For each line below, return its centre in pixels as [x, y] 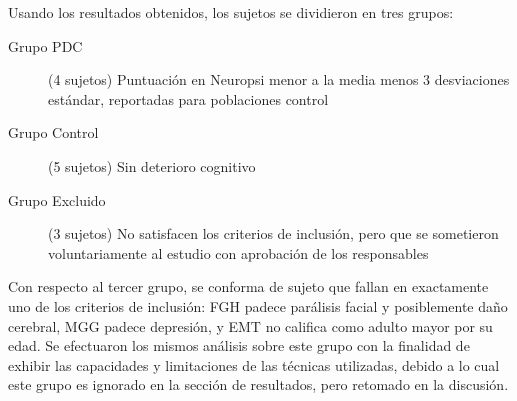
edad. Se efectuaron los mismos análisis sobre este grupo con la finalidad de [239, 345]
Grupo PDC [45, 45]
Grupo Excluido [57, 199]
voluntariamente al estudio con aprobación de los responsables [238, 252]
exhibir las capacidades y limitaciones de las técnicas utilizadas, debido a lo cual [254, 364]
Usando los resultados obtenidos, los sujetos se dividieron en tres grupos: [231, 12]
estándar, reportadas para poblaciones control [188, 98]
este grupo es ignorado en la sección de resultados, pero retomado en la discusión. [258, 384]
